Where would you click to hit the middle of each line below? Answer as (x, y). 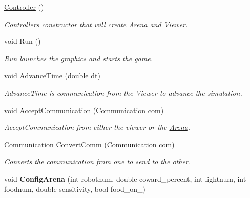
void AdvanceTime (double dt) (52, 75)
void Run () (23, 41)
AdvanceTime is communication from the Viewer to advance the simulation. (123, 92)
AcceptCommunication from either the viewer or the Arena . (97, 127)
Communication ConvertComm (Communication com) (89, 144)
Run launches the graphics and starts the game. (79, 58)
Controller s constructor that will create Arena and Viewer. (96, 24)
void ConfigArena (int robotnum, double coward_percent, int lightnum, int (125, 178)
